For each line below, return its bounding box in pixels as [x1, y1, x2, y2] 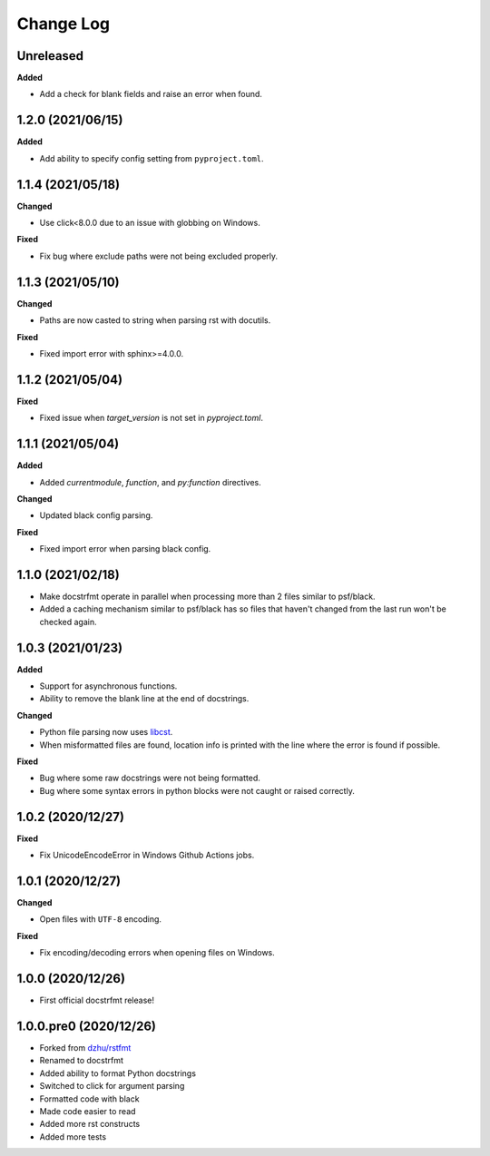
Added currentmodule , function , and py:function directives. [39, 476, 262, 487]
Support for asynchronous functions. [39, 681, 178, 691]
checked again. [39, 616, 97, 627]
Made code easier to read [39, 1105, 136, 1116]
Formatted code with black [39, 1093, 140, 1104]
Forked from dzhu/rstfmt [39, 1042, 132, 1053]
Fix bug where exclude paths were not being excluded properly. [39, 250, 279, 261]
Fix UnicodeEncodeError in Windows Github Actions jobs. [39, 849, 255, 861]
